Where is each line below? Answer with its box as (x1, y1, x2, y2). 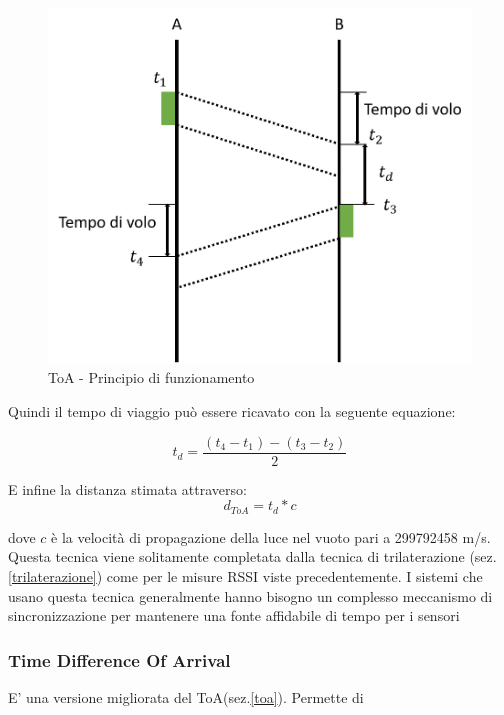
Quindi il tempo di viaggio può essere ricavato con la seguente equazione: (8, 401, 456, 422)
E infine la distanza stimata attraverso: (8, 478, 247, 499)
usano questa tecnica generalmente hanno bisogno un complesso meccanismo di (8, 585, 493, 606)
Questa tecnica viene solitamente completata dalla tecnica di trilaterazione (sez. (8, 546, 497, 567)
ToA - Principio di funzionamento (48, 367, 255, 388)
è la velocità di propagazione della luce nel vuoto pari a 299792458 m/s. (51, 526, 491, 547)
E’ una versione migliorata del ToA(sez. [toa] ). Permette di (8, 686, 364, 707)
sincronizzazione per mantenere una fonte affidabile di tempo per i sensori (8, 605, 460, 626)
